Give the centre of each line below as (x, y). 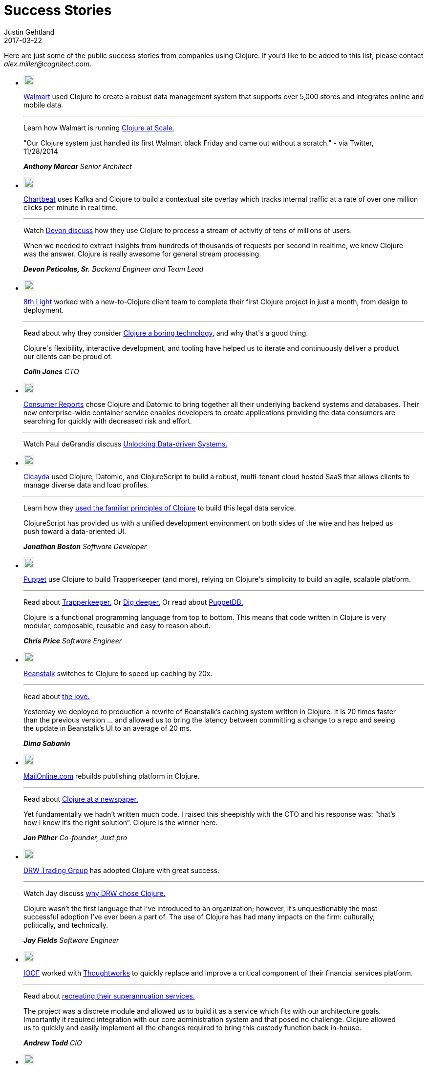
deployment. (43, 310)
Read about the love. (57, 696)
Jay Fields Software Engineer (71, 940)
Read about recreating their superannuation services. (109, 996)
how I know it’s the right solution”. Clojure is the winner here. (121, 822)
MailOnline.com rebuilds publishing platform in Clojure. (112, 776)
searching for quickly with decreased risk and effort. (108, 421)
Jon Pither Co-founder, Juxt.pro (75, 837)
